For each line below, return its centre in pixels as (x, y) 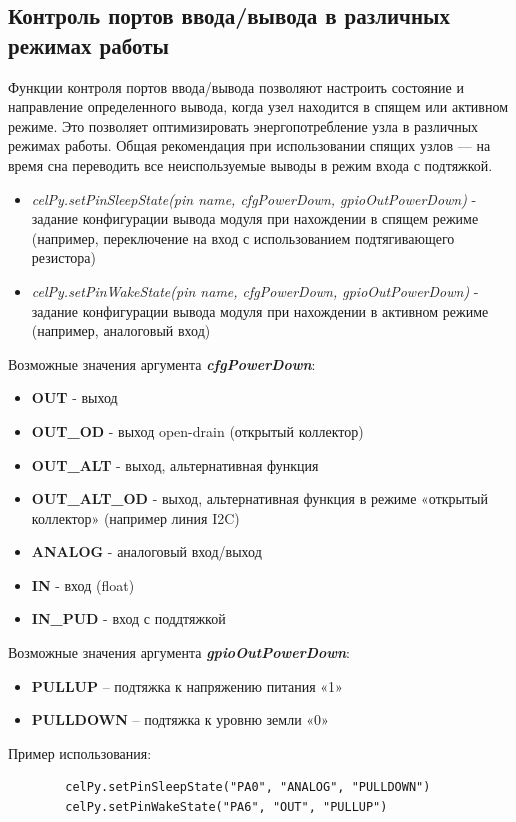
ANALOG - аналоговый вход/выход (146, 551)
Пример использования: (80, 752)
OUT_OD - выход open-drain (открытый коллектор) (197, 430)
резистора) (64, 257)
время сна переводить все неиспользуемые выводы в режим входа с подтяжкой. (250, 164)
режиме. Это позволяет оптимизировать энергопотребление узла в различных (243, 125)
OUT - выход (74, 397)
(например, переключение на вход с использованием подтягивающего (243, 237)
